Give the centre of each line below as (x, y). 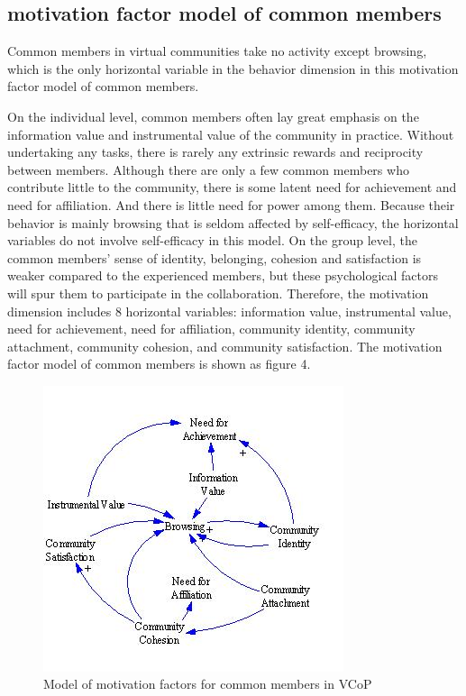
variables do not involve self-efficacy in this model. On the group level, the (212, 240)
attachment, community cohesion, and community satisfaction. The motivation (225, 346)
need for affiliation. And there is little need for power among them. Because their (231, 204)
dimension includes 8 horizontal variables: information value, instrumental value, (229, 311)
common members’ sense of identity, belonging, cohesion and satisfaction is (215, 257)
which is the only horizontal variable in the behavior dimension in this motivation (233, 68)
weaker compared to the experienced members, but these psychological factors (223, 275)
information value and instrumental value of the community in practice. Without (231, 134)
